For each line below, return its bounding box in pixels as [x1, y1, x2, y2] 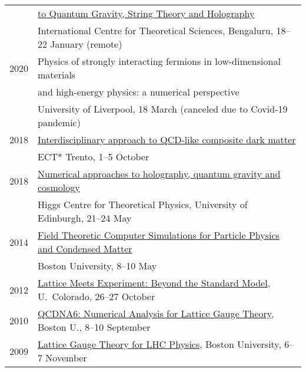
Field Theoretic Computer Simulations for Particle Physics [38, 228, 280, 242]
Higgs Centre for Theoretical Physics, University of [38, 197, 248, 211]
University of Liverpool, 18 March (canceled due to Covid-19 [38, 102, 288, 116]
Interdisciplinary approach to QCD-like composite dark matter [38, 133, 296, 146]
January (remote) [50, 37, 122, 51]
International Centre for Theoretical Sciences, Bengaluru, [38, 24, 274, 37]
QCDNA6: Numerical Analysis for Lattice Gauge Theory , [38, 307, 274, 320]
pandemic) [38, 116, 81, 129]
